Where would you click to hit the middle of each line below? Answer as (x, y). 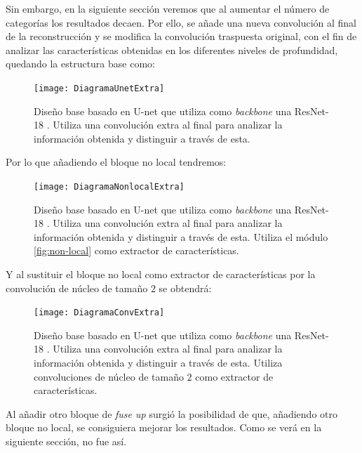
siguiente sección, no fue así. (66, 441)
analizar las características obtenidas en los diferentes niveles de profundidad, (172, 50)
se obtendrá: (185, 288)
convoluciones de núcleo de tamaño (109, 376)
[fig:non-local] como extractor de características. (136, 250)
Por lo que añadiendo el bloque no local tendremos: (116, 162)
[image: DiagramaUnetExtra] (99, 88)
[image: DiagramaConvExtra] (99, 313)
